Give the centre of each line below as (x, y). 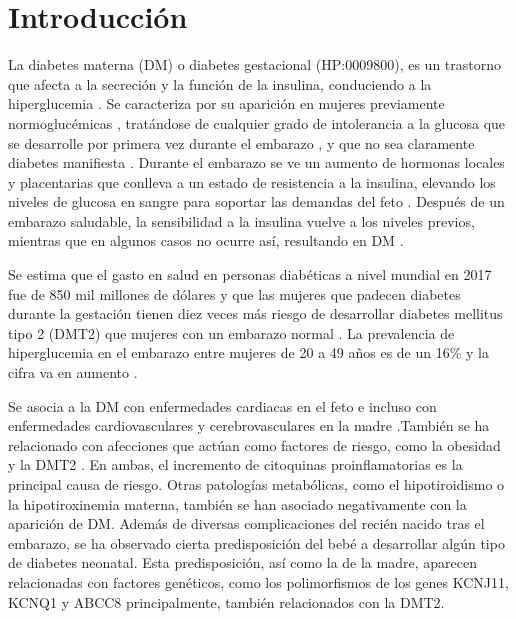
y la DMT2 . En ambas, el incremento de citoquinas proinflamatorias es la (235, 464)
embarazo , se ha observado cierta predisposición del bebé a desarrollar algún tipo (256, 542)
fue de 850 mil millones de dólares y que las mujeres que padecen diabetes (234, 293)
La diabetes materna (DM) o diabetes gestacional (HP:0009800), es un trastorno (255, 64)
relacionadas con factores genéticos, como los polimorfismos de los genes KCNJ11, (258, 581)
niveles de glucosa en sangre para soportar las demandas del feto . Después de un (256, 201)
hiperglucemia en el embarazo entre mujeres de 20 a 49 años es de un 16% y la (248, 352)
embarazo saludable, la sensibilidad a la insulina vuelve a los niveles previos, (241, 220)
